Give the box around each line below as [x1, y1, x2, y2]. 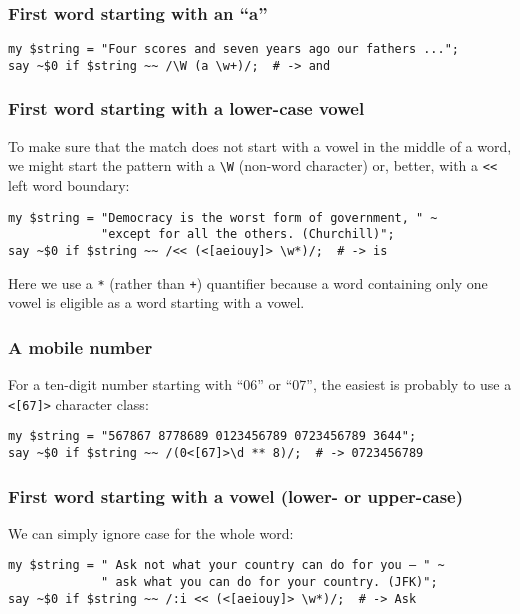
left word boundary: [8, 175, 130, 195]
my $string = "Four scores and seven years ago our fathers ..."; [8, 42, 460, 57]
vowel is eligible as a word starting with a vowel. [8, 292, 305, 313]
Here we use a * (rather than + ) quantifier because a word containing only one [8, 272, 488, 293]
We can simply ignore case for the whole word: [8, 522, 294, 543]
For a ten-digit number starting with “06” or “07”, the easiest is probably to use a [8, 374, 512, 395]
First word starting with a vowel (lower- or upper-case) [8, 483, 464, 508]
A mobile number [8, 334, 153, 359]
